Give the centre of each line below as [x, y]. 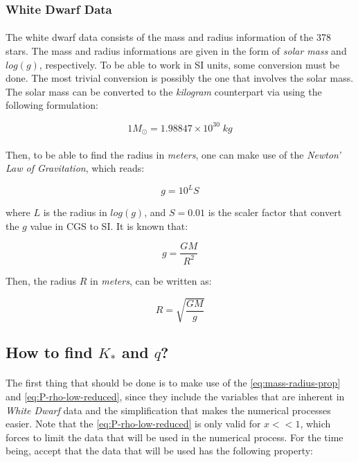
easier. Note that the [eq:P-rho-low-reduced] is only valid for [133, 424]
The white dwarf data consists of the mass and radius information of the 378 [168, 37]
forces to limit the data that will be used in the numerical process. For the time [174, 437]
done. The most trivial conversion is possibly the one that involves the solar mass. [180, 78]
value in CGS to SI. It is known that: [109, 225]
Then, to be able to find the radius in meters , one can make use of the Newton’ [173, 154]
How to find [49, 352]
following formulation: [52, 105]
